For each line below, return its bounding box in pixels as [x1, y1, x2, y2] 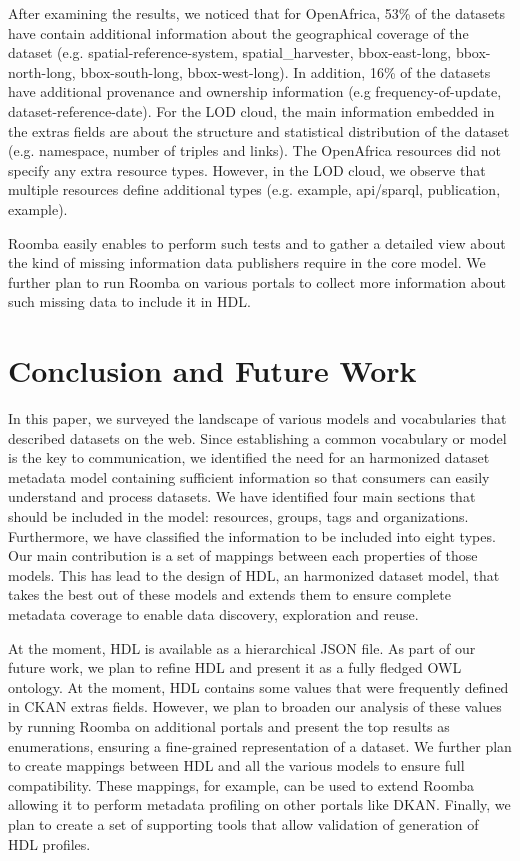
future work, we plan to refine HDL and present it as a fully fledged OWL [8, 657, 462, 678]
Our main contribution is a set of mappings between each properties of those [8, 545, 478, 566]
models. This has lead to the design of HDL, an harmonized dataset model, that [8, 564, 500, 585]
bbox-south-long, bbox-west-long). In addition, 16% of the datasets [80, 61, 491, 82]
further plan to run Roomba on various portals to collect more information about [8, 271, 507, 292]
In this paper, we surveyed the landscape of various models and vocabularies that [8, 408, 507, 429]
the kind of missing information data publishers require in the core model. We [8, 252, 486, 273]
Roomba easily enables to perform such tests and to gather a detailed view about [8, 232, 506, 253]
